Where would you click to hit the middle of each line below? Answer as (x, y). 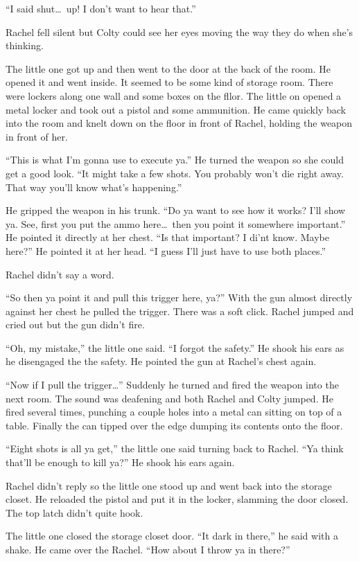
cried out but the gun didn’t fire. (75, 324)
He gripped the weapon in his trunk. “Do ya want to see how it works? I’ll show (176, 210)
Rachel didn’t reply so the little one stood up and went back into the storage (169, 485)
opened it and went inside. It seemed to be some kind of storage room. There (169, 82)
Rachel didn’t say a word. (60, 274)
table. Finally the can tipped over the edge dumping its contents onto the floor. (174, 425)
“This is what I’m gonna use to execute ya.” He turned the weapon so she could (175, 160)
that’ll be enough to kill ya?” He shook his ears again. (120, 462)
